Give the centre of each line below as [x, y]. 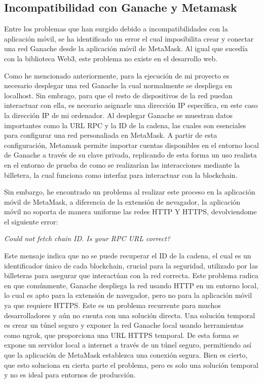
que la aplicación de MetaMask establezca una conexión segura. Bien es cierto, [126, 355]
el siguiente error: [31, 221]
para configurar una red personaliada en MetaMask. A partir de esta [111, 135]
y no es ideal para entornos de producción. [70, 375]
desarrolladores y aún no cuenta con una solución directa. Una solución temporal [130, 315]
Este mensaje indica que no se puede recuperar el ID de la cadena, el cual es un [128, 256]
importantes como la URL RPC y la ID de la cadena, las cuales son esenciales [125, 125]
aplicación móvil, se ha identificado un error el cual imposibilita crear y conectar [129, 38]
